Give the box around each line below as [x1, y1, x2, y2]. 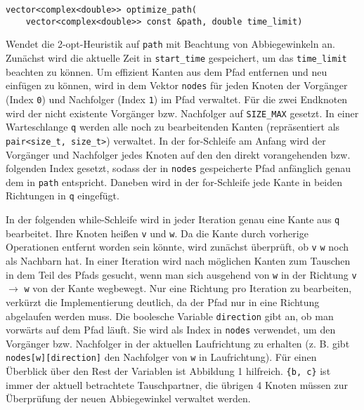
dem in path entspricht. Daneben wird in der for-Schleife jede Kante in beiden [6, 174, 343, 189]
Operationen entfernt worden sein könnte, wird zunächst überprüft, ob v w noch [6, 239, 349, 254]
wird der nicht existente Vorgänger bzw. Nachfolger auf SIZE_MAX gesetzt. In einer [6, 105, 359, 120]
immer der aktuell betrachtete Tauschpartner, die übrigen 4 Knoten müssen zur [6, 377, 349, 392]
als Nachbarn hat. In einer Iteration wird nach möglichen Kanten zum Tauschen [6, 253, 351, 268]
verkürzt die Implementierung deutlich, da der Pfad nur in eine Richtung [6, 294, 320, 309]
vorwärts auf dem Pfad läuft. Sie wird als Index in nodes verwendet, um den [6, 322, 336, 337]
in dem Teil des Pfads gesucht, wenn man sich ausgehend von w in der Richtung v [6, 267, 357, 282]
